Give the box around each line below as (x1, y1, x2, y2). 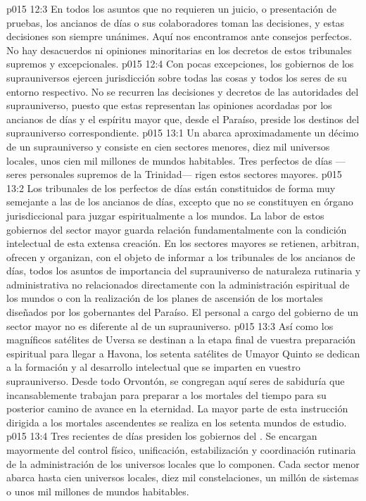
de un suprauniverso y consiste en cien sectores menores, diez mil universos (6, 139, 330, 153)
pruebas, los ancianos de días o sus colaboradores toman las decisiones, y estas (6, 15, 345, 30)
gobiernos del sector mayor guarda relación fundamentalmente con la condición (6, 222, 347, 236)
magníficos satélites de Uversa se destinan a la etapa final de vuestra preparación (6, 332, 356, 347)
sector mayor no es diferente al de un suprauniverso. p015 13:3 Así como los (6, 318, 334, 333)
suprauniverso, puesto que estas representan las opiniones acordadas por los (6, 98, 332, 113)
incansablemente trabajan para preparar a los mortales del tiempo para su (6, 387, 327, 402)
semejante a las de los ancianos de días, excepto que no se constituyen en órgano (6, 194, 353, 209)
